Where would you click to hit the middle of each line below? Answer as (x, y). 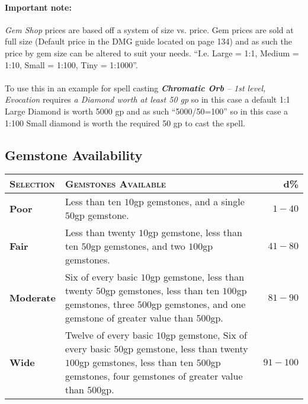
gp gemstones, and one (198, 304)
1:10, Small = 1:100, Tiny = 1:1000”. (71, 64)
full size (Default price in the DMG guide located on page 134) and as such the (148, 41)
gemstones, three (100, 304)
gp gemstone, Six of (206, 335)
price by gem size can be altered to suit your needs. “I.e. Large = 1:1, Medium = (152, 53)
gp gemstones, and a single (189, 202)
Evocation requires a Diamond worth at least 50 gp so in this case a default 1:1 (147, 99)
